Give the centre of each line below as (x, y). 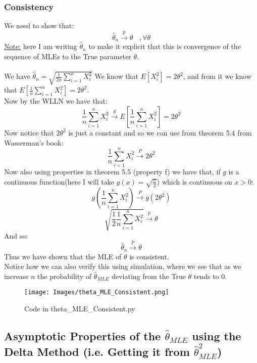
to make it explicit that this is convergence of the (165, 46)
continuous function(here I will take (59, 181)
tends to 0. (210, 276)
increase (16, 276)
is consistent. (149, 256)
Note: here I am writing (41, 46)
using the (217, 335)
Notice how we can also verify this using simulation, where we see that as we (123, 266)
